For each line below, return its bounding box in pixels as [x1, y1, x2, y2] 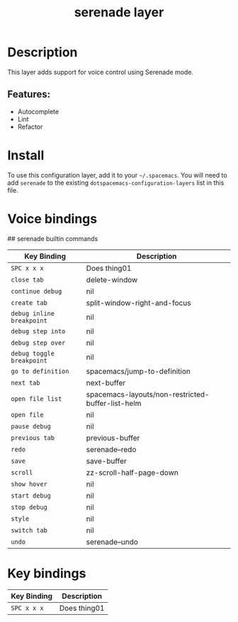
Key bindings [7, 565, 86, 581]
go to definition [11, 367, 69, 375]
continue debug [11, 287, 62, 295]
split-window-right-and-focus [86, 298, 191, 308]
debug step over [11, 338, 66, 347]
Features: [7, 88, 51, 100]
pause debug [11, 422, 52, 430]
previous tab [11, 434, 55, 441]
